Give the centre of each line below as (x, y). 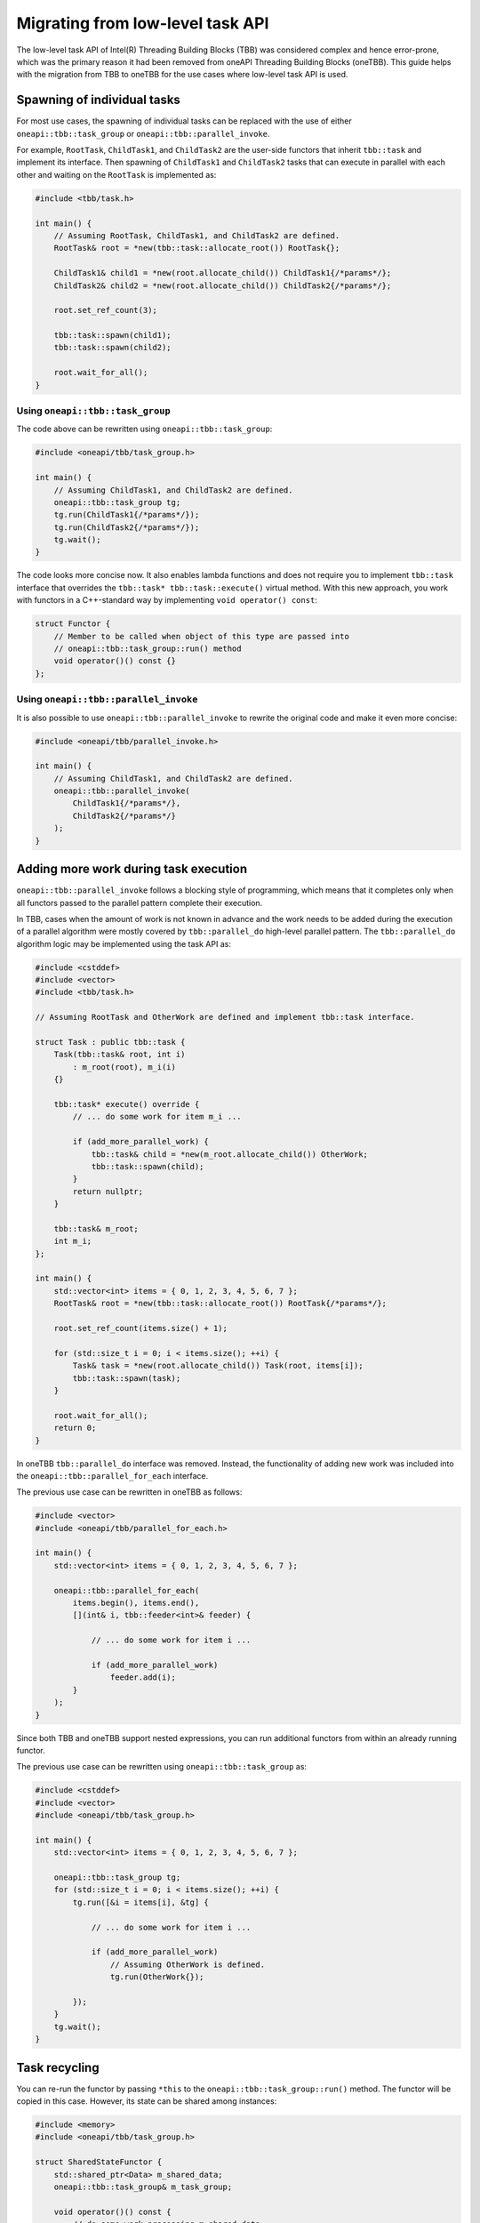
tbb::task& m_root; (96, 1228)
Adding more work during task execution (132, 869)
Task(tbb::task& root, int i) (120, 1055)
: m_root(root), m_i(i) (124, 1067)
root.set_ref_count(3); (105, 310)
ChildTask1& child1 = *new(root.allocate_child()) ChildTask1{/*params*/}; (223, 273)
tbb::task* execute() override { (127, 1104)
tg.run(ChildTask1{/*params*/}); (127, 515)
